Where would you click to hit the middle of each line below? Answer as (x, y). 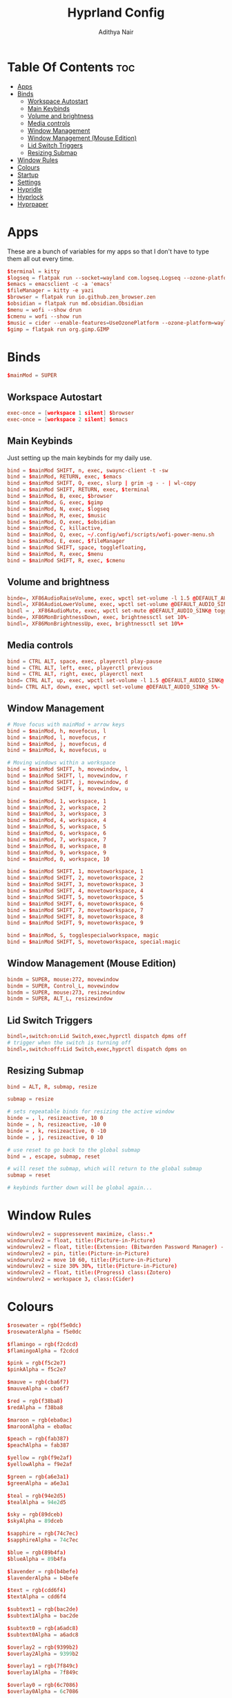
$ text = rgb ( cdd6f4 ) (37, 1591)
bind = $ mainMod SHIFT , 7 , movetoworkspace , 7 (75, 910)
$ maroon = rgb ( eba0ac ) (40, 1420)
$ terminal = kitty (33, 271)
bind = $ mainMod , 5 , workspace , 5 (57, 827)
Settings (29, 182)
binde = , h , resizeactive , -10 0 (57, 1125)
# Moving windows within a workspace (61, 763)
